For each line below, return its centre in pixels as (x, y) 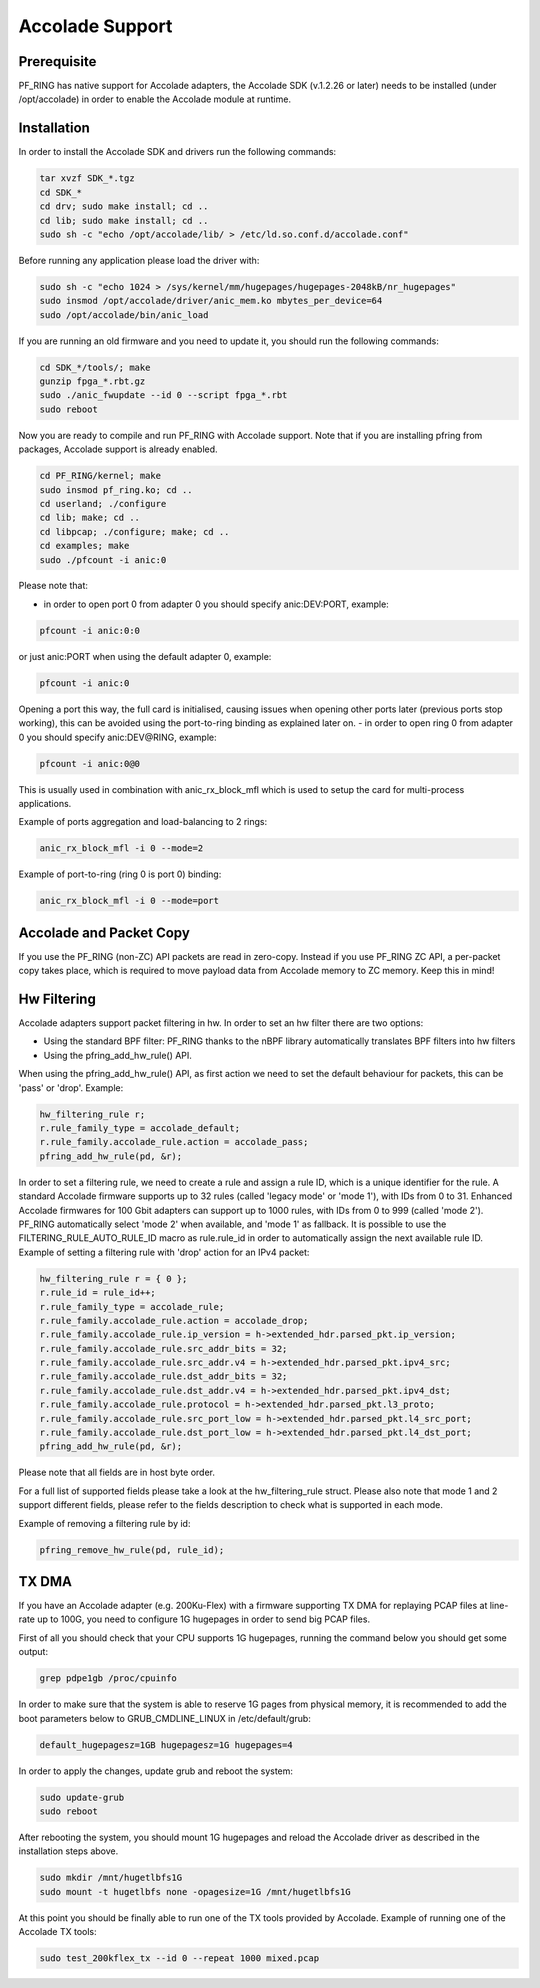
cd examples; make (84, 546)
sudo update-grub (82, 1797)
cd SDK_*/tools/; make (95, 367)
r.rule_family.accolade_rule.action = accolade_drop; (174, 1320)
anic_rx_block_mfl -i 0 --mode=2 (121, 848)
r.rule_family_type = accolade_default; (139, 1128)
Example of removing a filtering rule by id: (104, 1523)
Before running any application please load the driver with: (139, 260)
